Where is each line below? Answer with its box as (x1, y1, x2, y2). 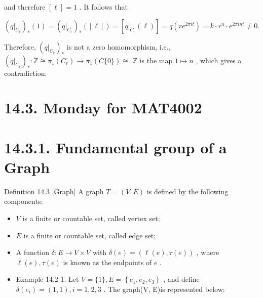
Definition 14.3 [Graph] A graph (4, 186, 104, 196)
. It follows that (79, 2, 128, 12)
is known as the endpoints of (63, 257, 152, 267)
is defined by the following (146, 186, 229, 196)
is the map (139, 55, 173, 65)
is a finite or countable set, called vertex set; (22, 213, 160, 224)
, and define (163, 274, 200, 284)
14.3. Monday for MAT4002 (4, 97, 202, 118)
